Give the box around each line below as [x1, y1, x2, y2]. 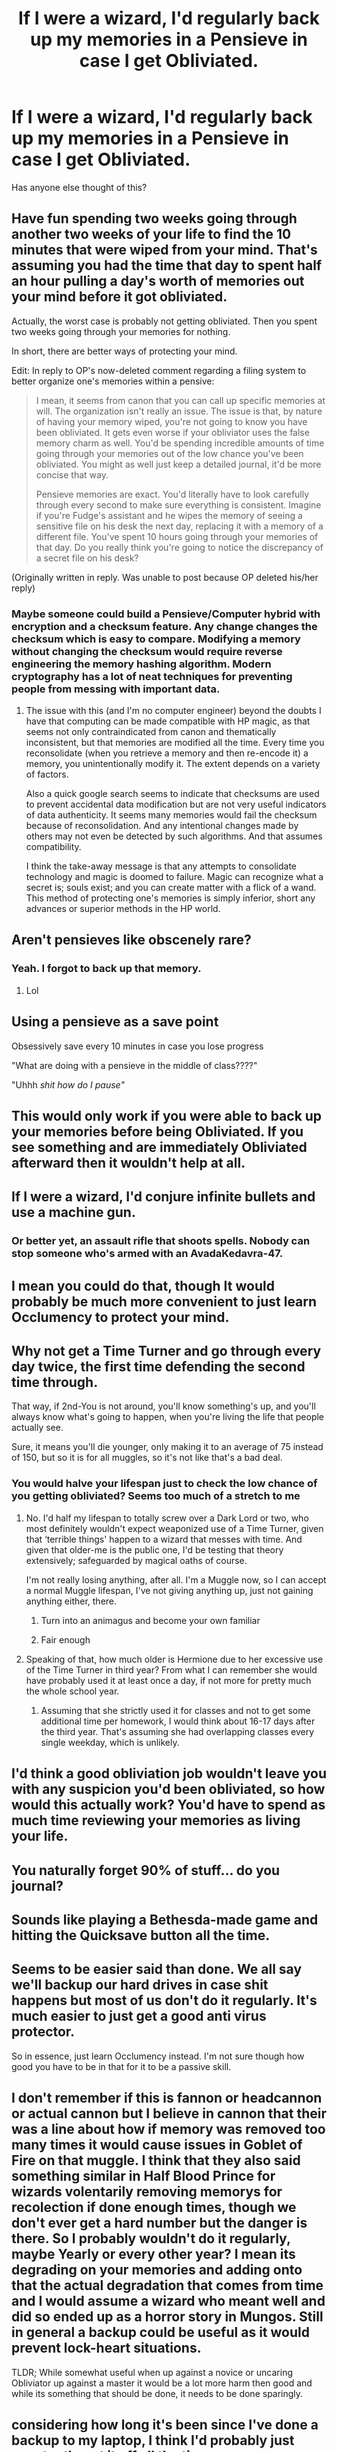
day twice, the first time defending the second [11, 1358, 306, 1376]
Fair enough [40, 1633, 91, 1646]
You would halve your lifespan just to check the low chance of [11, 1477, 318, 1491]
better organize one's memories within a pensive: [11, 375, 215, 387]
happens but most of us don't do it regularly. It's [11, 1992, 318, 2009]
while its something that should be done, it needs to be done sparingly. [11, 2387, 304, 2399]
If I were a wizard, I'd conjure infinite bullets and [11, 1188, 316, 1206]
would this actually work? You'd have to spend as [11, 1797, 326, 1814]
